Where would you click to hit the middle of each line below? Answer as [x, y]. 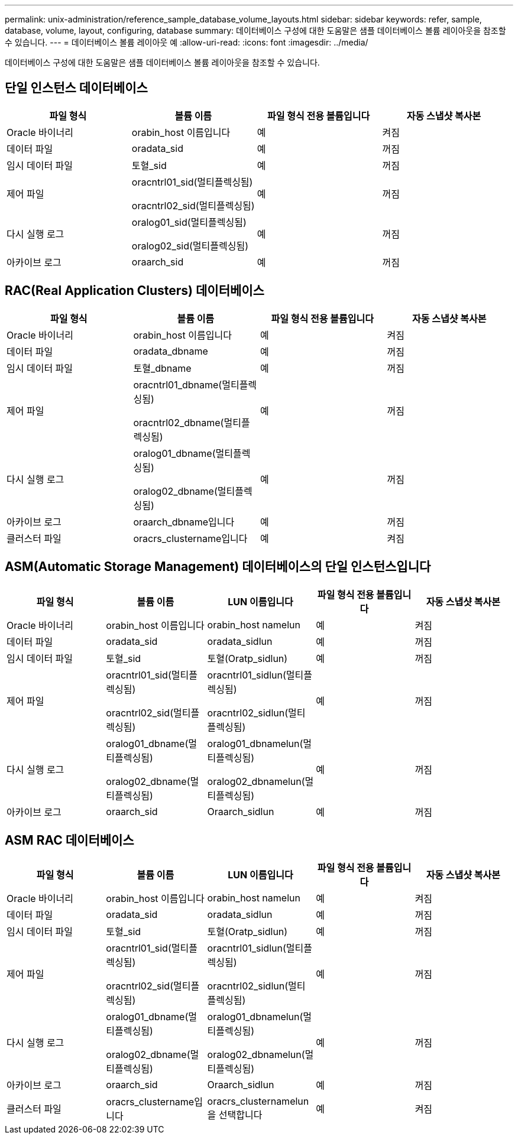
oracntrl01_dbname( [178, 384]
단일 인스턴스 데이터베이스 [76, 88]
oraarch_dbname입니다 [184, 522]
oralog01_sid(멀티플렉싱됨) [189, 222]
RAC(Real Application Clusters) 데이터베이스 [135, 291]
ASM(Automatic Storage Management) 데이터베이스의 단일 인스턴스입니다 [218, 567]
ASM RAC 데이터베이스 [69, 840]
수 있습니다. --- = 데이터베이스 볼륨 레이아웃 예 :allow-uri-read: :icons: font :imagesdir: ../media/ [187, 42]
